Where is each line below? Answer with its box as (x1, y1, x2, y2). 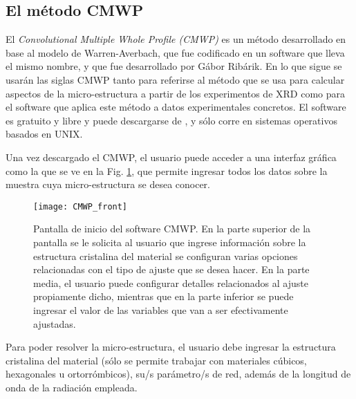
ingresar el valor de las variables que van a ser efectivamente (33, 302, 288, 317)
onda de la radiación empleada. (6, 380, 138, 394)
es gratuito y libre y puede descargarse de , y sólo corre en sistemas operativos (6, 113, 337, 127)
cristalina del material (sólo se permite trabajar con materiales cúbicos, (6, 353, 307, 367)
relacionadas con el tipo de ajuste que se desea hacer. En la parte (33, 262, 310, 277)
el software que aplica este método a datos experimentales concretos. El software (6, 100, 346, 114)
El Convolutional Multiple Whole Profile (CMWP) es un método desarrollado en (6, 32, 346, 46)
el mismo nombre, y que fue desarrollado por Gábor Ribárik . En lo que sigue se (6, 59, 342, 73)
